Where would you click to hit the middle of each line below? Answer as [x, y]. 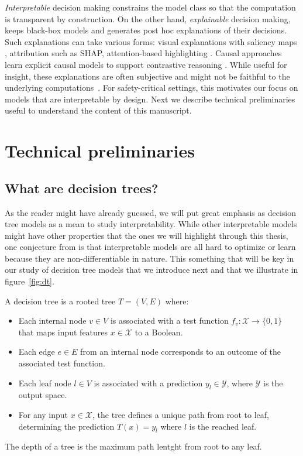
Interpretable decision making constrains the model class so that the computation [150, 7]
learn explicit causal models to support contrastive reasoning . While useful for [146, 64]
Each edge [37, 352]
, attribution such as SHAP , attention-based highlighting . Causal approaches [143, 53]
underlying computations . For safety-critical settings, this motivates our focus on [151, 88]
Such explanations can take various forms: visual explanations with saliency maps [151, 41]
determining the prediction [66, 426]
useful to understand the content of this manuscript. [98, 110]
